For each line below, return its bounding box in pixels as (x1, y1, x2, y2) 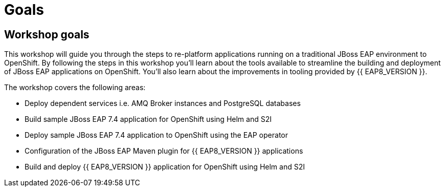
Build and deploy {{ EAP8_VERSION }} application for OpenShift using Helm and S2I (25, 162, 305, 172)
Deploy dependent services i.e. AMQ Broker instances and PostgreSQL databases (25, 99, 301, 108)
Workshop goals (4, 28, 90, 41)
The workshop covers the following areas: (4, 83, 146, 92)
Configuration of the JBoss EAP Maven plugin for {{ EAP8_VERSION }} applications (25, 146, 303, 156)
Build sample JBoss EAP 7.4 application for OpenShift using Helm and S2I (25, 115, 272, 124)
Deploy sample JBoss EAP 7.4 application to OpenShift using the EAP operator (25, 131, 288, 140)
